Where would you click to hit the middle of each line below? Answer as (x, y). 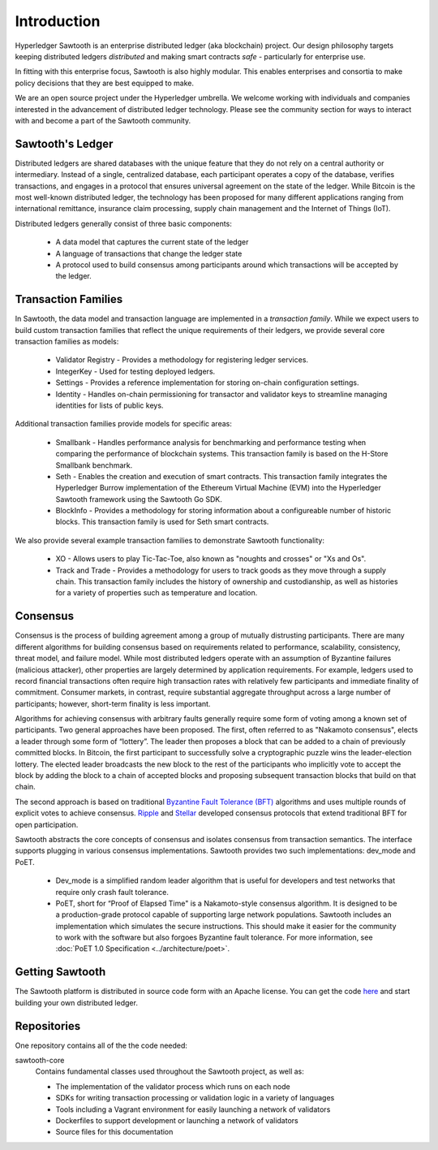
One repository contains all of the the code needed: (101, 1045)
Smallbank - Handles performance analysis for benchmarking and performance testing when (211, 442)
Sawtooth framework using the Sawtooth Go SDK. (139, 499)
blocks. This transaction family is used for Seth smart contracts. (162, 522)
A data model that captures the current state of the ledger (152, 242)
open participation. (47, 824)
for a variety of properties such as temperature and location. (157, 593)
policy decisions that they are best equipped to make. (105, 83)
